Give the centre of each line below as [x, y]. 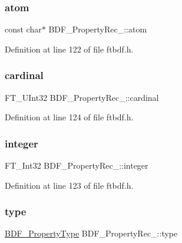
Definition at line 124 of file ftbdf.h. [69, 117]
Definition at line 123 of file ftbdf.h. [69, 185]
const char [23, 29]
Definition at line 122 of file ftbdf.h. [69, 49]
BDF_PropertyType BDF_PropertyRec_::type [91, 233]
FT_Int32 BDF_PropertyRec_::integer [77, 165]
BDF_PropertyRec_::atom [98, 29]
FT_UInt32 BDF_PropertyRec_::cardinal [82, 97]
